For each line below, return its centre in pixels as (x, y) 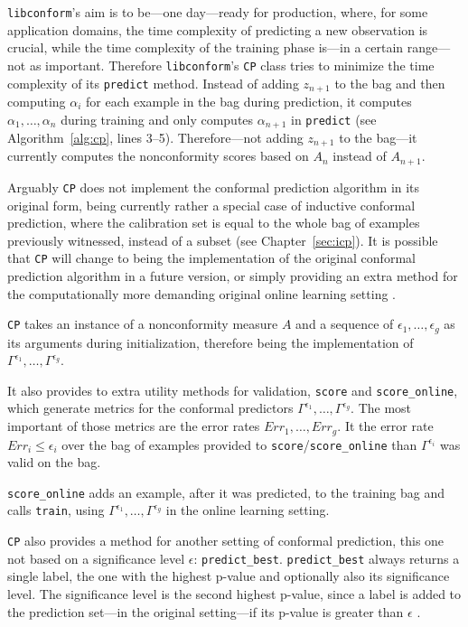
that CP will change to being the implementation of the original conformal (211, 258)
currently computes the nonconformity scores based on (158, 156)
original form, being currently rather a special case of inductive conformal (211, 205)
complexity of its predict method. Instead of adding (153, 83)
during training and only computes (157, 119)
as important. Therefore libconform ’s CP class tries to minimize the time (232, 65)
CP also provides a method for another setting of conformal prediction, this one (226, 541)
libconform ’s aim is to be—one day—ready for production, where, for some (218, 12)
